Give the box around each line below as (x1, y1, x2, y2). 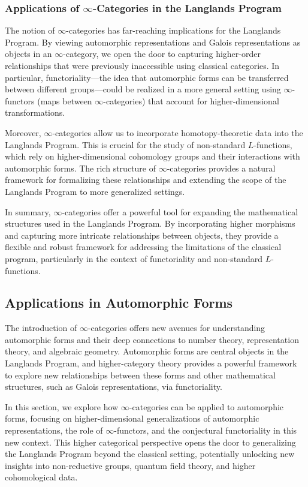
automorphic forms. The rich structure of (5, 161, 156, 174)
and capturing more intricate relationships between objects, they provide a (5, 229, 279, 241)
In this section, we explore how (5, 400, 119, 413)
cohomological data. (5, 471, 78, 483)
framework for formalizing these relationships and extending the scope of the (5, 173, 286, 186)
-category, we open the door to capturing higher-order (63, 47, 261, 60)
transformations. (5, 106, 65, 119)
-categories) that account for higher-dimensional (103, 94, 279, 107)
